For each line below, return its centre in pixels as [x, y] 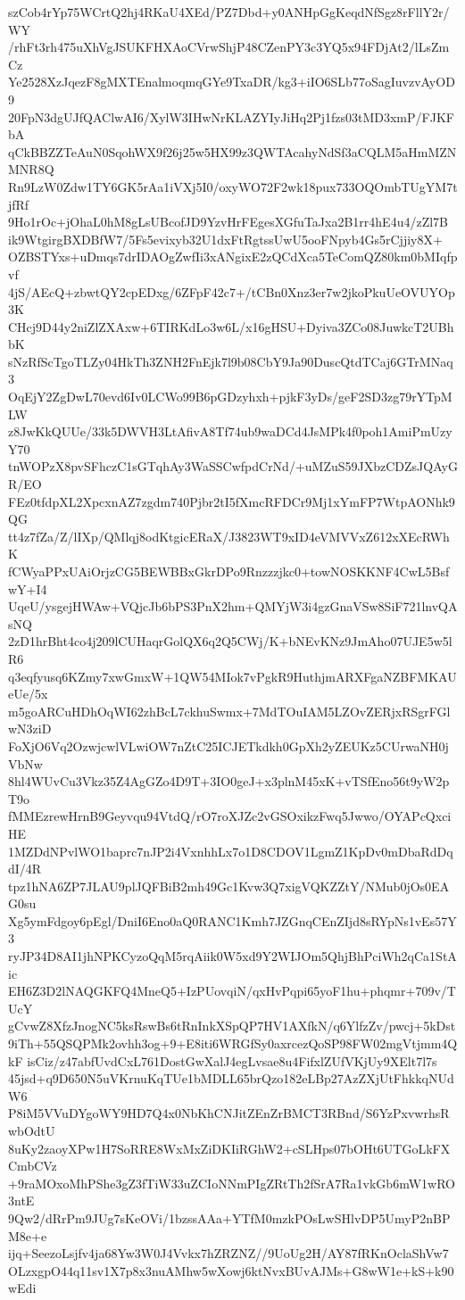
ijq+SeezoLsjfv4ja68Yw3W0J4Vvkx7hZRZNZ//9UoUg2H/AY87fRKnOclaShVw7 [228, 1253]
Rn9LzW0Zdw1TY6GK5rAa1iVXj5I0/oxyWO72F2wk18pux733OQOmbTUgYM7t [233, 186]
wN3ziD [30, 729]
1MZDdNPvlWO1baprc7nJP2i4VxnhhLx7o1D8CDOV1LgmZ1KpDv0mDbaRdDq [231, 851]
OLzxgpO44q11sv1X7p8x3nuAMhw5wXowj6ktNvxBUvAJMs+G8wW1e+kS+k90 [231, 1270]
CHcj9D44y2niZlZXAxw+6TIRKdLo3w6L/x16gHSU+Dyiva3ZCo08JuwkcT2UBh [231, 326]
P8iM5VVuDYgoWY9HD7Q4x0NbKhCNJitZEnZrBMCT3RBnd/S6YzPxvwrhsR [229, 1113]
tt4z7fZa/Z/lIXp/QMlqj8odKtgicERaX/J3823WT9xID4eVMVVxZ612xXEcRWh [229, 536]
